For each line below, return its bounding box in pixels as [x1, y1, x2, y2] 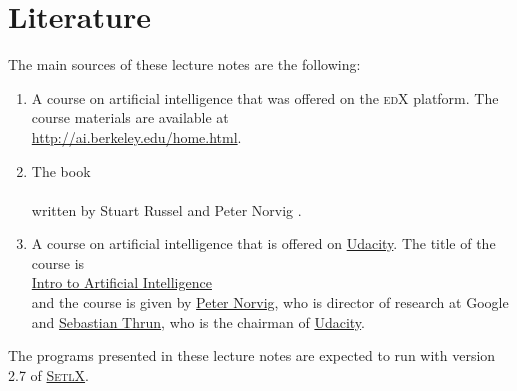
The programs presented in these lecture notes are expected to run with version [8, 345, 496, 366]
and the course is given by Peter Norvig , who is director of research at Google [31, 292, 509, 313]
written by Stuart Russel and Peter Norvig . [31, 199, 302, 220]
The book [31, 160, 91, 181]
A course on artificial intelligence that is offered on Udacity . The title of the [31, 233, 496, 254]
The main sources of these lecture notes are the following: [8, 54, 361, 75]
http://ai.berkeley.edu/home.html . [31, 126, 242, 147]
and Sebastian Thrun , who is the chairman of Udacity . [31, 311, 365, 332]
